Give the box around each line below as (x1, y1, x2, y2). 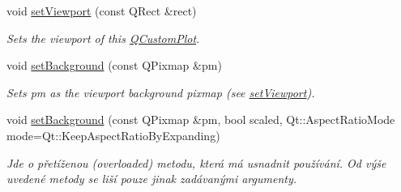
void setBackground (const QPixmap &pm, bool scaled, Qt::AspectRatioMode (6, 111, 395, 128)
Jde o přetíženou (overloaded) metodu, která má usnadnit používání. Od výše (6, 154, 386, 171)
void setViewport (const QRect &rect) (6, 2, 197, 19)
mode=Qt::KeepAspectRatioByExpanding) (6, 126, 220, 143)
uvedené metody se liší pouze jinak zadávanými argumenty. (6, 170, 297, 187)
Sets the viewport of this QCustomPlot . (6, 29, 200, 46)
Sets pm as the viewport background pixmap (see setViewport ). (6, 83, 315, 100)
